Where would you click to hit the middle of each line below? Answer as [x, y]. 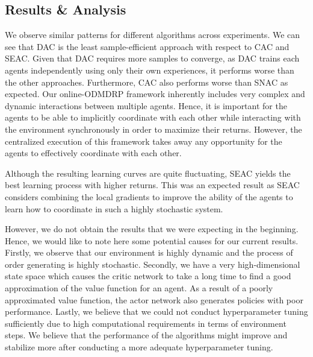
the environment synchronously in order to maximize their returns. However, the [153, 129]
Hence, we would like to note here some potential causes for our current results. [152, 240]
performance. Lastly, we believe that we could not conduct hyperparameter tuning [156, 311]
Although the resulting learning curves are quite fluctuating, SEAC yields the [148, 173]
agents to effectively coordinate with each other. [93, 153]
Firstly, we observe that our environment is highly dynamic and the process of [149, 252]
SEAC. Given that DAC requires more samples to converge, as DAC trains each [152, 58]
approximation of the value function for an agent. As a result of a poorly [139, 288]
